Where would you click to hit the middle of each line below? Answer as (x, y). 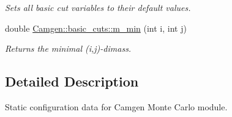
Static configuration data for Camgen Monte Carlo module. (116, 106)
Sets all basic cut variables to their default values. (98, 7)
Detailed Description (72, 81)
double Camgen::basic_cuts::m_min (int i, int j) (96, 28)
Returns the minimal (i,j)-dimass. (68, 48)
